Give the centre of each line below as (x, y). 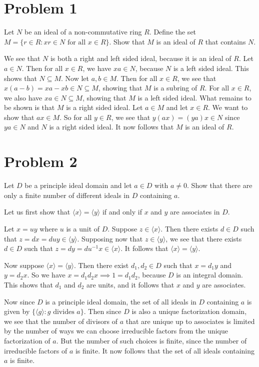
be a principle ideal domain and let (78, 185)
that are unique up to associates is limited (190, 321)
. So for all (76, 117)
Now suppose (24, 265)
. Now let (75, 78)
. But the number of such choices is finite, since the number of (151, 340)
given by (17, 311)
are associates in (195, 212)
